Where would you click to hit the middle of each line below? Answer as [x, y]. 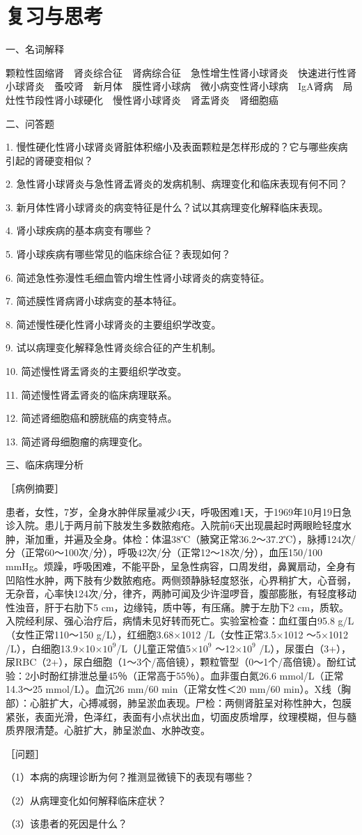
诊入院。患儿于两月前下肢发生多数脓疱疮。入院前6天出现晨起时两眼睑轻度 [174, 525]
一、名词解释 [35, 49]
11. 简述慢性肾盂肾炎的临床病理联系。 [92, 394]
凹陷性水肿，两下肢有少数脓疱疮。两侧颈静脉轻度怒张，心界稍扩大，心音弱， [181, 580]
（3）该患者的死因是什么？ [66, 823]
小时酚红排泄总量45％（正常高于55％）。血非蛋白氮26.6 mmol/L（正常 [187, 675]
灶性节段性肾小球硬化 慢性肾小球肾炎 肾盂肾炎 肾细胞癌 [142, 99]
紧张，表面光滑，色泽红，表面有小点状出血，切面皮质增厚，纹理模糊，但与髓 [181, 716]
